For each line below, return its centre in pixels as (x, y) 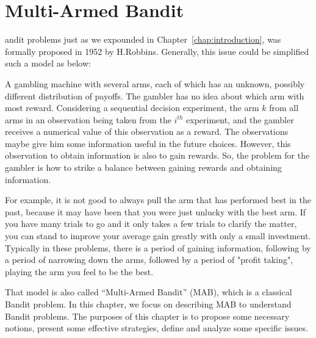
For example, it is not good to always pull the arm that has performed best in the (158, 200)
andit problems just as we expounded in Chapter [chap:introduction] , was (143, 39)
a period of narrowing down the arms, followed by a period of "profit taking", (149, 260)
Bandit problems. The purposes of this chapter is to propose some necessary (147, 316)
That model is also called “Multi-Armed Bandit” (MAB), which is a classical (149, 292)
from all (284, 108)
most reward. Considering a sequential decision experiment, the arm (132, 108)
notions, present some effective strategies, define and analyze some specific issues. (156, 328)
